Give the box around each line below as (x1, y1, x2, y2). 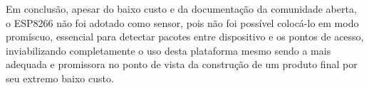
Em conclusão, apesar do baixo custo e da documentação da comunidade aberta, (6, 1, 357, 16)
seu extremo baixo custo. (6, 70, 114, 85)
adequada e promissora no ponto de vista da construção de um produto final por (6, 57, 358, 72)
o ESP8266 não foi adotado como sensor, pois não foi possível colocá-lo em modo (6, 15, 359, 30)
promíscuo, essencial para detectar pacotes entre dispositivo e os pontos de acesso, (6, 29, 364, 44)
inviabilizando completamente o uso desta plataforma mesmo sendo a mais (6, 43, 331, 57)
